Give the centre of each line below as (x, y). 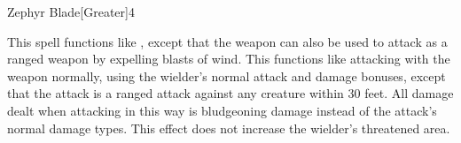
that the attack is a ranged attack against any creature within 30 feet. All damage (230, 93)
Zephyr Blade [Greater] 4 (71, 11)
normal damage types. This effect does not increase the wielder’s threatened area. (229, 128)
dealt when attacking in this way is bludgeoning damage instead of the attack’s (222, 110)
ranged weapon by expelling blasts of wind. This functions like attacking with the (229, 59)
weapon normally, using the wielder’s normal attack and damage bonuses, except (227, 75)
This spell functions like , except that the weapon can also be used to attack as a (227, 41)
